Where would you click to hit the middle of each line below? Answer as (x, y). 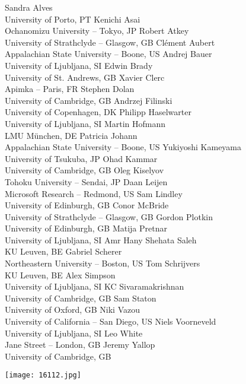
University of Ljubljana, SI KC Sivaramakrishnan (95, 286)
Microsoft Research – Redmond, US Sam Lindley (94, 193)
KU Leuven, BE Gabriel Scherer (63, 251)
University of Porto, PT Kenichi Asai (73, 19)
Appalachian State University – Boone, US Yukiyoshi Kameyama (123, 147)
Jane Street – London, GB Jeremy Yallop (80, 345)
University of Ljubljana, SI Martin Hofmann (85, 123)
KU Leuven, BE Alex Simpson (60, 274)
